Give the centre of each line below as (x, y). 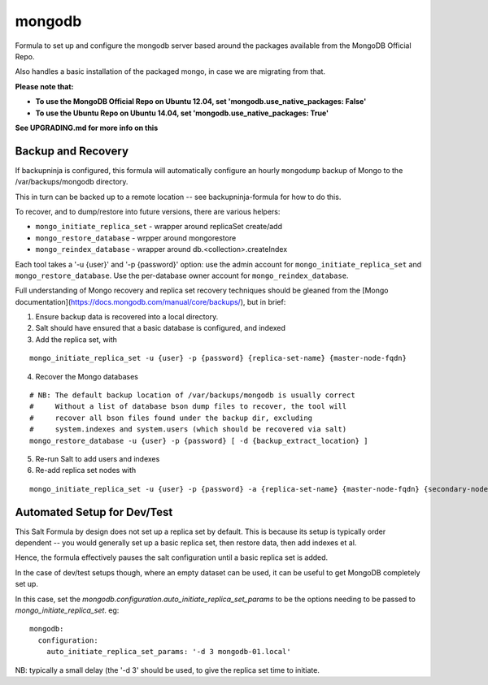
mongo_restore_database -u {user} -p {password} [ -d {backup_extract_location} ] (199, 440)
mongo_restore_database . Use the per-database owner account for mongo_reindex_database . (182, 275)
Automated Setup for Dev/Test (94, 512)
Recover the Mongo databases (87, 376)
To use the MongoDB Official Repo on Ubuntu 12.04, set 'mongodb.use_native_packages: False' (201, 102)
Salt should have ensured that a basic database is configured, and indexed (161, 328)
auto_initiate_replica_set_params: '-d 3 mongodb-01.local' (169, 652)
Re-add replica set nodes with (86, 470)
